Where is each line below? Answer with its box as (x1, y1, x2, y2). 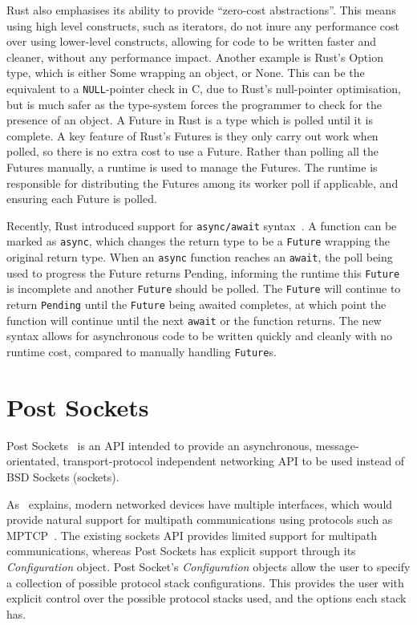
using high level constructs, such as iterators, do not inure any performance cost (6, 17, 399, 34)
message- (315, 436, 359, 453)
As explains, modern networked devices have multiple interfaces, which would (6, 495, 393, 512)
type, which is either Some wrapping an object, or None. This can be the (6, 64, 365, 81)
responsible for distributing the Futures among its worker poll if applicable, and (6, 174, 399, 191)
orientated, (6, 453, 59, 469)
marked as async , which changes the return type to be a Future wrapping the (6, 233, 391, 250)
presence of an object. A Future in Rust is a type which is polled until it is (6, 112, 374, 128)
